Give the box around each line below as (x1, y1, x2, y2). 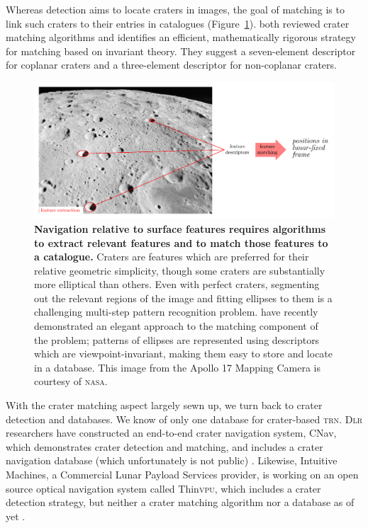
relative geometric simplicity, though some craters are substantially (34, 263, 325, 277)
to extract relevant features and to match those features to (34, 235, 328, 250)
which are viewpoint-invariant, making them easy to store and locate (34, 346, 333, 361)
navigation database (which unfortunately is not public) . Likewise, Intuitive (6, 453, 338, 468)
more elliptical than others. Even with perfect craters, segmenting (34, 277, 320, 292)
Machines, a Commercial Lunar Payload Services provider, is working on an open (6, 467, 359, 482)
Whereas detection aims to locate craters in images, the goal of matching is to (6, 2, 345, 16)
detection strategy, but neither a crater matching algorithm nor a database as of (6, 495, 355, 510)
